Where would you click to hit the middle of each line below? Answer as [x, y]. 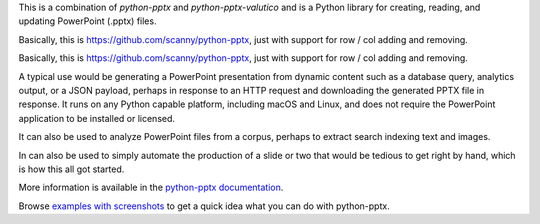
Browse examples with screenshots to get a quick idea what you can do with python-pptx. [204, 206]
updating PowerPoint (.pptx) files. [87, 21]
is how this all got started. [71, 169]
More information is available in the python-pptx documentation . [151, 187]
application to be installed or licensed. [96, 118]
